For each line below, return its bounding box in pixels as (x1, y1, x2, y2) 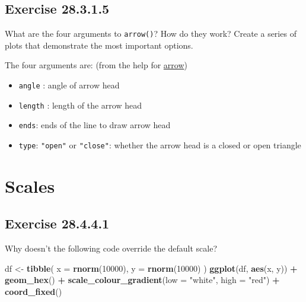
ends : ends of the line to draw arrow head (18, 119, 171, 131)
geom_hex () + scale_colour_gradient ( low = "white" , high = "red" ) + (5, 274, 280, 286)
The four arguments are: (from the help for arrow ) (5, 59, 187, 71)
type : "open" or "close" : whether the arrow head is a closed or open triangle (18, 139, 301, 151)
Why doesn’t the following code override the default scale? (5, 242, 218, 255)
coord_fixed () (5, 285, 62, 298)
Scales (5, 173, 55, 198)
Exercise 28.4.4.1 (5, 214, 110, 233)
